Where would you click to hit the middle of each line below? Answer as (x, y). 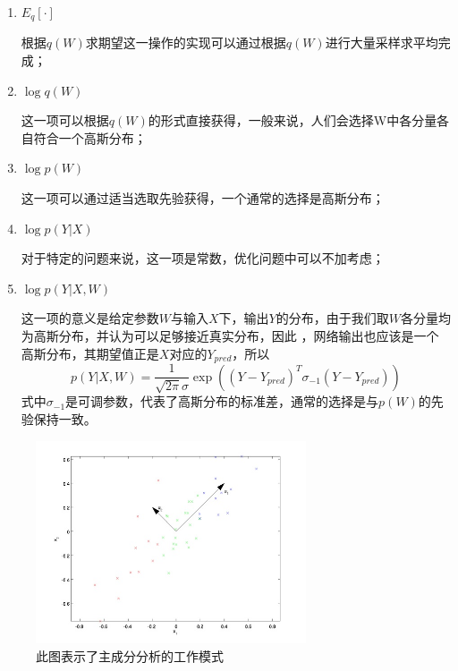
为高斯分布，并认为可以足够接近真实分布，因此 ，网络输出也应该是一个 (230, 335)
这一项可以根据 (65, 120)
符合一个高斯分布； (90, 137)
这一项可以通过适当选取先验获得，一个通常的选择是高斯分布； (203, 198)
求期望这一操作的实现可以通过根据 (186, 42)
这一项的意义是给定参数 (90, 318)
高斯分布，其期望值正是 (90, 353)
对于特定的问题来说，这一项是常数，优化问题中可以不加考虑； (203, 258)
